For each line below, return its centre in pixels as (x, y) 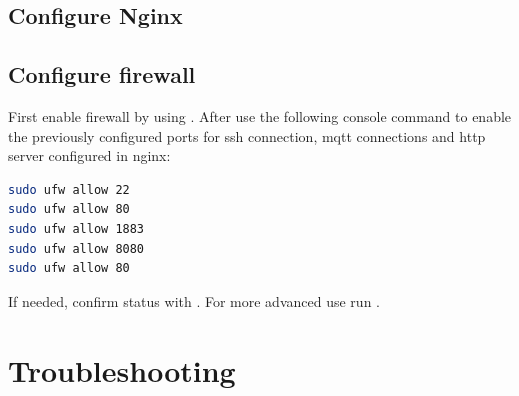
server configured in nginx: (89, 155)
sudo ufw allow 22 (69, 189)
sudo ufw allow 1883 (76, 228)
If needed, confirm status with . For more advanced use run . (194, 300)
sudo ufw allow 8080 (76, 248)
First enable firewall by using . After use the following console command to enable (260, 115)
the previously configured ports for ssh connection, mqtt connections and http (247, 135)
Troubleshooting (122, 369)
